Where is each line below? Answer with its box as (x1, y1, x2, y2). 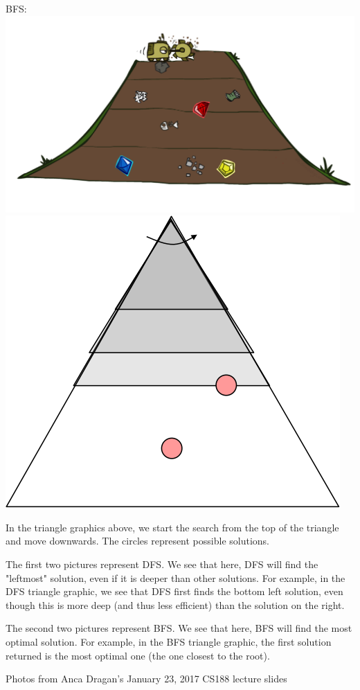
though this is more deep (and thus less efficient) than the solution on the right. (6, 597, 345, 612)
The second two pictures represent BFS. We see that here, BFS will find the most (6, 621, 352, 635)
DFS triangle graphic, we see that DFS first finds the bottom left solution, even (6, 584, 343, 599)
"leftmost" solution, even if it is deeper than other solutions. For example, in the (6, 570, 345, 585)
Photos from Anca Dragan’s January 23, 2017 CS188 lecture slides (6, 671, 287, 686)
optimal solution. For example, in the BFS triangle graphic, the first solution (6, 634, 332, 648)
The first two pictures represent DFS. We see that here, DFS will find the (6, 556, 318, 571)
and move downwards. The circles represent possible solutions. (6, 533, 269, 548)
